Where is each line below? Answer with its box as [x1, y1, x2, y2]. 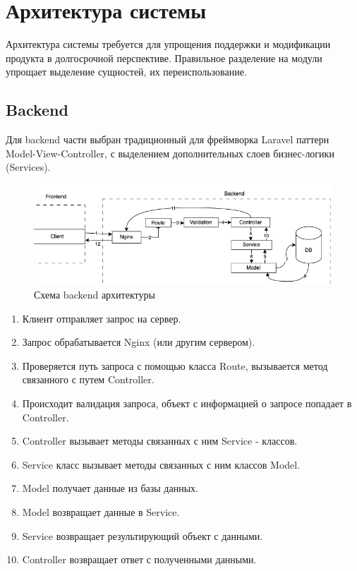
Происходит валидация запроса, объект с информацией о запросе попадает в [22, 396, 352, 410]
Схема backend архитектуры [34, 287, 155, 302]
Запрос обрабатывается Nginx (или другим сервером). [22, 335, 255, 349]
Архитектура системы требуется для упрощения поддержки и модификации [6, 37, 331, 52]
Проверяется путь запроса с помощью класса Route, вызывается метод [22, 358, 328, 373]
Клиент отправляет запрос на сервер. [22, 311, 181, 325]
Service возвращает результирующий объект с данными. [22, 528, 263, 543]
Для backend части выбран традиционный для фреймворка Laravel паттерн [6, 132, 329, 147]
